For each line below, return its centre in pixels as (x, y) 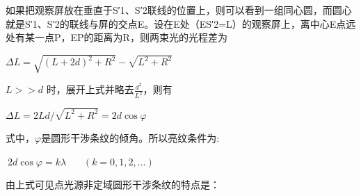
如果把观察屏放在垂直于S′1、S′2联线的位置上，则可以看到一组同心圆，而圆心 (179, 10)
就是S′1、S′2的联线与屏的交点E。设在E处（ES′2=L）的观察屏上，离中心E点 (176, 23)
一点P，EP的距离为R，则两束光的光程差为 (131, 37)
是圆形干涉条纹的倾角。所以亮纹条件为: (130, 138)
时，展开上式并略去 (90, 89)
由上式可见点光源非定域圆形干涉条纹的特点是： (113, 185)
